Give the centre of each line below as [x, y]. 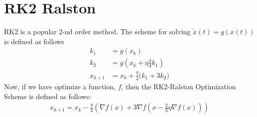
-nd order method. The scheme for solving [127, 31]
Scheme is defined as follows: [48, 96]
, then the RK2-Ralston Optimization [179, 87]
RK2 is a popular [30, 31]
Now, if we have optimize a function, [60, 87]
